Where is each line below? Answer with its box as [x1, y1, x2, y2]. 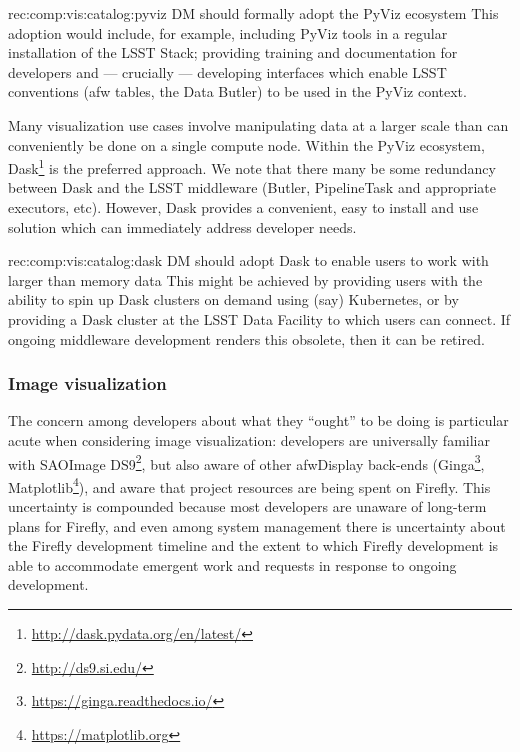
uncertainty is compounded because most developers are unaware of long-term [8, 496, 487, 517]
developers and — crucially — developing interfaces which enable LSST [8, 61, 447, 82]
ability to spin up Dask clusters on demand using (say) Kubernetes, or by [8, 289, 459, 310]
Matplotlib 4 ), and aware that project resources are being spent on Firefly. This [8, 473, 491, 497]
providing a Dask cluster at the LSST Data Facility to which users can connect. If [8, 308, 511, 329]
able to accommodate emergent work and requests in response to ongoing [8, 554, 457, 575]
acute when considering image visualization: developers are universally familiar [8, 429, 490, 450]
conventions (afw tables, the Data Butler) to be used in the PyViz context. [8, 81, 467, 102]
